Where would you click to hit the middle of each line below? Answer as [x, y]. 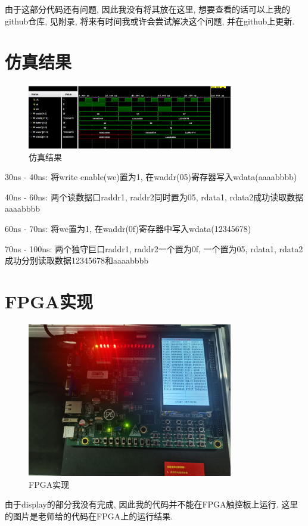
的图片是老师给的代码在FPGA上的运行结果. [89, 516]
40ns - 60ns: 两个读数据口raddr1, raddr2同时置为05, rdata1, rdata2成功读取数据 [154, 197]
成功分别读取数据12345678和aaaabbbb [77, 260]
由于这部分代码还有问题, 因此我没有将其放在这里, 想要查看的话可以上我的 [148, 9]
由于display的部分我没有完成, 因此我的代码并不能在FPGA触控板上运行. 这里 [152, 504]
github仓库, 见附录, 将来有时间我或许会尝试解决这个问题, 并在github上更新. [150, 21]
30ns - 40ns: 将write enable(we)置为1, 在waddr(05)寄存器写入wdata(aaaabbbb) [151, 177]
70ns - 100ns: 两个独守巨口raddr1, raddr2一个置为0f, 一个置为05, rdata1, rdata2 [154, 248]
